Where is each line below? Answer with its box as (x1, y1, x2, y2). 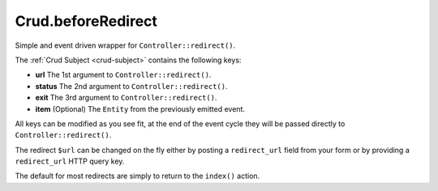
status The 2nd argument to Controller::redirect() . (35, 81, 228, 91)
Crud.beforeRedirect (15, 12, 158, 30)
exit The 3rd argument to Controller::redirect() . (35, 93, 217, 103)
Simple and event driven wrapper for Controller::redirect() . (15, 40, 236, 50)
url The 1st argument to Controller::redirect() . (35, 70, 212, 80)
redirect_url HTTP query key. (15, 156, 125, 166)
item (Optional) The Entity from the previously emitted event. (35, 104, 245, 113)
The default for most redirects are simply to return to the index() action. (15, 171, 260, 181)
